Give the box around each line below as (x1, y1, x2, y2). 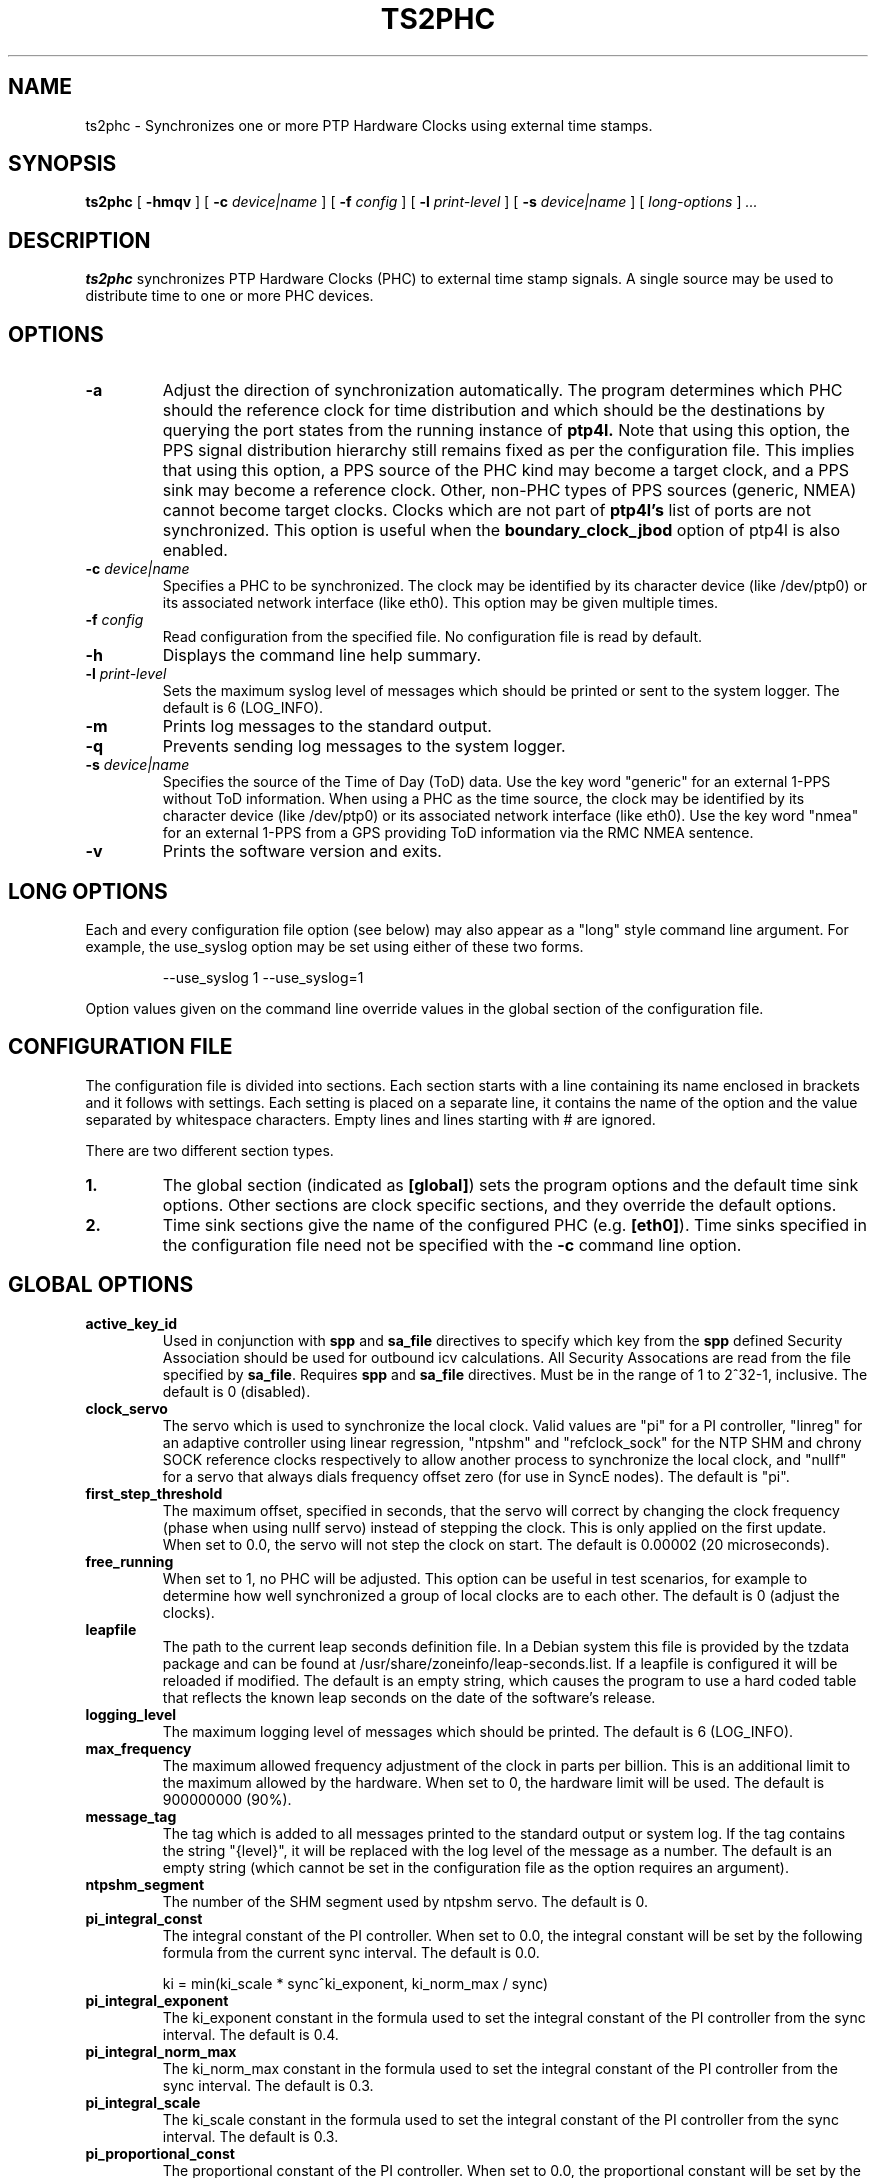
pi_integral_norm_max (85, 2042, 237, 2060)
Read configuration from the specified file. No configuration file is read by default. (162, 628, 703, 646)
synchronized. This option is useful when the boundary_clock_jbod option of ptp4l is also (162, 520, 841, 541)
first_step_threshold (85, 1484, 223, 1502)
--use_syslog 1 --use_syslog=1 (162, 968, 364, 986)
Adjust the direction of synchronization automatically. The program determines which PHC (162, 380, 843, 401)
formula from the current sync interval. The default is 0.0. (162, 1943, 540, 1961)
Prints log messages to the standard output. (162, 716, 492, 737)
